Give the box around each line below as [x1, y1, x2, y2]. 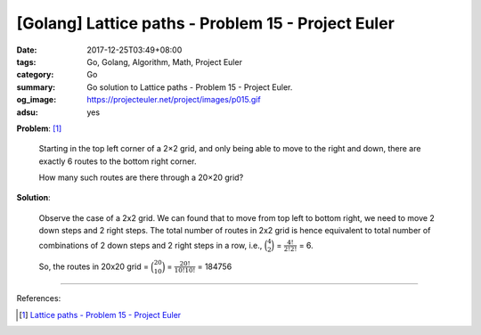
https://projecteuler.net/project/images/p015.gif [86, 94, 262, 105]
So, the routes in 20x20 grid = [38, 261, 150, 272]
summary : [16, 81, 56, 93]
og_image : [16, 94, 57, 105]
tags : [16, 56, 37, 67]
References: [16, 293, 61, 304]
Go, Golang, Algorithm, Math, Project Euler [86, 56, 242, 67]
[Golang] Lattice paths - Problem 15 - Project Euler [16, 13, 395, 33]
